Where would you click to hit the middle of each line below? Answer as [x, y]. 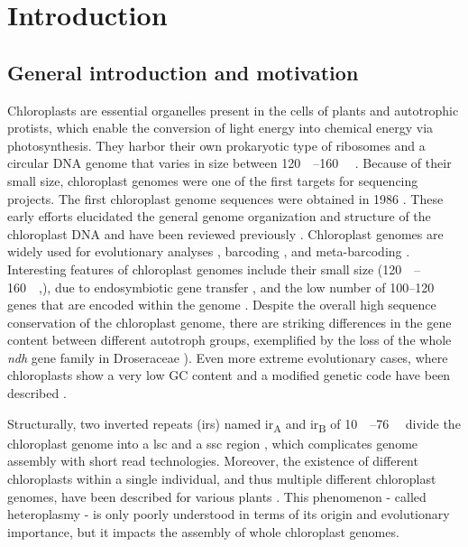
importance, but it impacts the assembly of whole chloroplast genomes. [203, 531]
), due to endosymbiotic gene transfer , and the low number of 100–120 [238, 287]
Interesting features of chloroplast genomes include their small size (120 [205, 269]
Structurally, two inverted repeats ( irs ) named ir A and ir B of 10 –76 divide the [234, 424]
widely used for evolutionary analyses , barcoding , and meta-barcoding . [209, 251]
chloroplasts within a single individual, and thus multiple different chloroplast [222, 478]
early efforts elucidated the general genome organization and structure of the [219, 216]
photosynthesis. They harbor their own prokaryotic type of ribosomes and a [216, 145]
